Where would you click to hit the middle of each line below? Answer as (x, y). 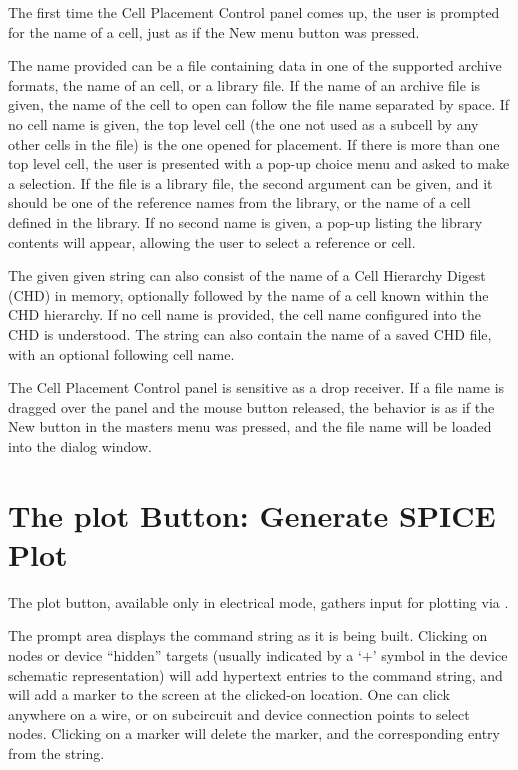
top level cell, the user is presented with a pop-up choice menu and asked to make (259, 163)
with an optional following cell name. (121, 353)
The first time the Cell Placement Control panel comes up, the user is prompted (254, 12)
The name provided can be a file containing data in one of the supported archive (255, 65)
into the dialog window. (80, 445)
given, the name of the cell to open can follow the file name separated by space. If (259, 104)
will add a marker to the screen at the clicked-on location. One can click (229, 694)
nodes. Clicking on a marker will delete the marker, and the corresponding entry (254, 733)
